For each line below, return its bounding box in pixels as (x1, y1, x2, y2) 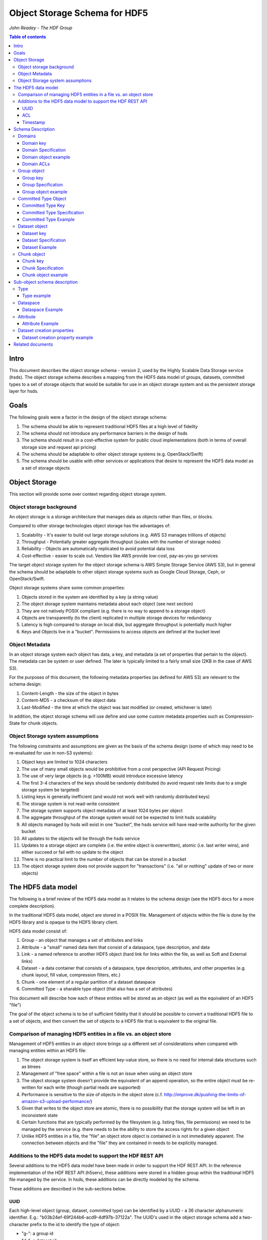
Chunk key (22, 258, 44, 264)
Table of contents (9, 34, 46, 40)
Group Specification (22, 182, 63, 188)
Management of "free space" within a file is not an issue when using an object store (21, 1070, 192, 1076)
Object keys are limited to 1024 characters (21, 759, 108, 765)
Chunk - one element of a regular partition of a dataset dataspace (21, 979, 156, 985)
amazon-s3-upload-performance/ (21, 1099, 91, 1104)
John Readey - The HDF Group (9, 25, 73, 31)
